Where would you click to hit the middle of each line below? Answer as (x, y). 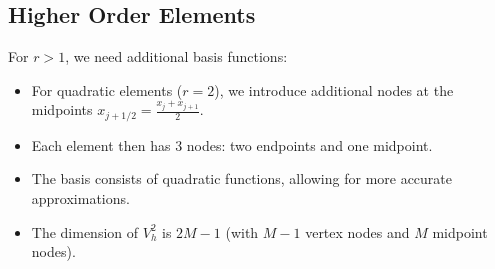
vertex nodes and (357, 231)
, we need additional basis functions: (176, 56)
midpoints (62, 109)
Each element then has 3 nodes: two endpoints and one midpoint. (232, 144)
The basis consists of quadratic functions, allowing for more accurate (242, 178)
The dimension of (85, 231)
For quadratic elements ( (107, 89)
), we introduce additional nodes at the (334, 89)
